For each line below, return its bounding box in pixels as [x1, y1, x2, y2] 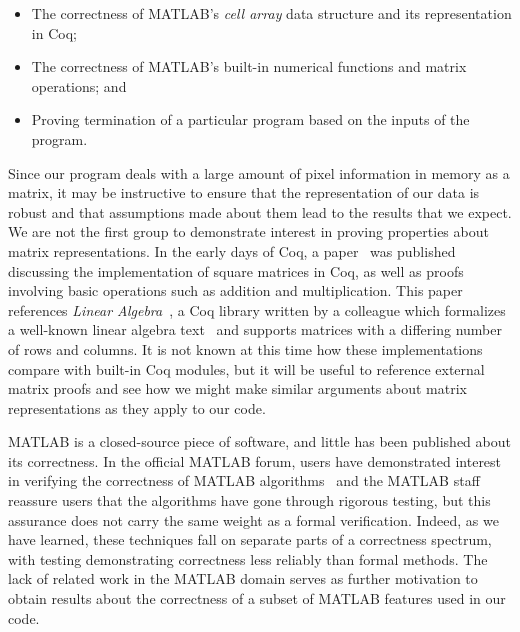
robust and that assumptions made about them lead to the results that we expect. [8, 201, 512, 222]
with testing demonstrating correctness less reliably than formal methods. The [8, 548, 488, 569]
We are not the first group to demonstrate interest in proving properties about [8, 221, 489, 242]
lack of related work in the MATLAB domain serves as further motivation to [8, 568, 478, 589]
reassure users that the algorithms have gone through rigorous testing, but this [8, 490, 491, 511]
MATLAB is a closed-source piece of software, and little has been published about [8, 431, 511, 452]
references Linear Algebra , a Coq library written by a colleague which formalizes [8, 299, 506, 320]
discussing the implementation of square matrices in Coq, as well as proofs [8, 260, 464, 281]
